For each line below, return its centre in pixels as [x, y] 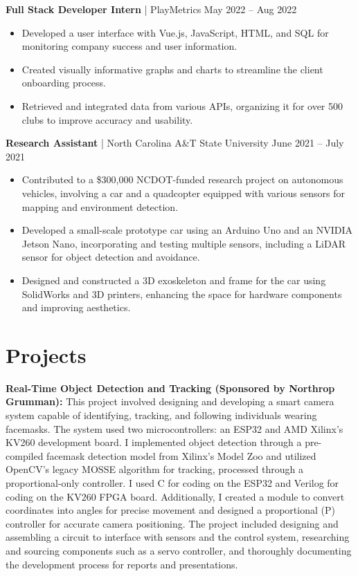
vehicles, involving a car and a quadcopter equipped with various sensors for [183, 193]
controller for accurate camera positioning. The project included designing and [172, 523]
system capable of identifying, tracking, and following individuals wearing [161, 415]
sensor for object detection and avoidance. [111, 257]
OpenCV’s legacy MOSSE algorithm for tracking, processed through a [154, 469]
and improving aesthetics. [76, 307]
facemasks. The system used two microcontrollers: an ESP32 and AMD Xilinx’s [174, 428]
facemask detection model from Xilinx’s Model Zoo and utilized [181, 455]
